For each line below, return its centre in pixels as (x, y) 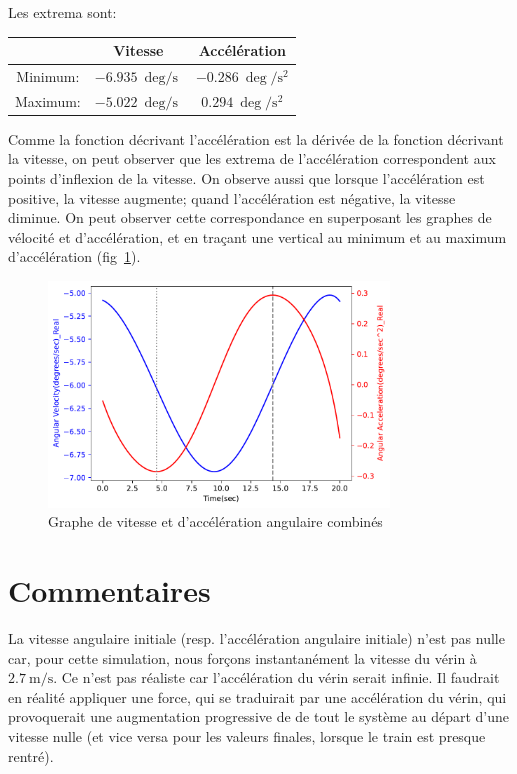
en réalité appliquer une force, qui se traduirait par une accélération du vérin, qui (257, 696)
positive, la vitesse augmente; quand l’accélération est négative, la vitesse (232, 197)
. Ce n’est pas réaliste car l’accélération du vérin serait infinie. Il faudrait (276, 677)
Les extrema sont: (62, 12)
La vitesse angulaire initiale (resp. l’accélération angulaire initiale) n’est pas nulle (256, 638)
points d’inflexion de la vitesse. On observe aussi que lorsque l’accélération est (246, 178)
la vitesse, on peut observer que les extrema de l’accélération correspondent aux (252, 158)
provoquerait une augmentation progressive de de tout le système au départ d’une (259, 716)
